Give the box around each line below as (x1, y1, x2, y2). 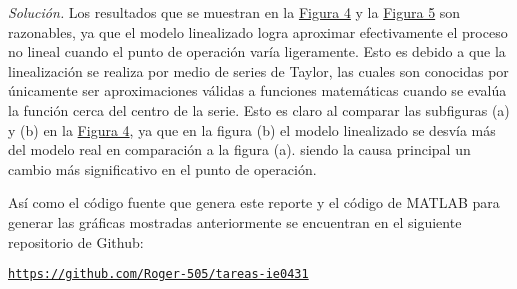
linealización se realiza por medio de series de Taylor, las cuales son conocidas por (8, 60, 509, 81)
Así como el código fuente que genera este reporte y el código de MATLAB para (8, 192, 500, 213)
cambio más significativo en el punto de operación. (8, 158, 317, 179)
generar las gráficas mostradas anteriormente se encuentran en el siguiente (8, 211, 462, 232)
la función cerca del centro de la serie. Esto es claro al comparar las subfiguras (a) (8, 99, 510, 120)
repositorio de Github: (8, 231, 144, 252)
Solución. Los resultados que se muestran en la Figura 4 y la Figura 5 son (8, 2, 461, 22)
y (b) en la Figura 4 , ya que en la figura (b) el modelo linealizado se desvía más (8, 119, 496, 140)
